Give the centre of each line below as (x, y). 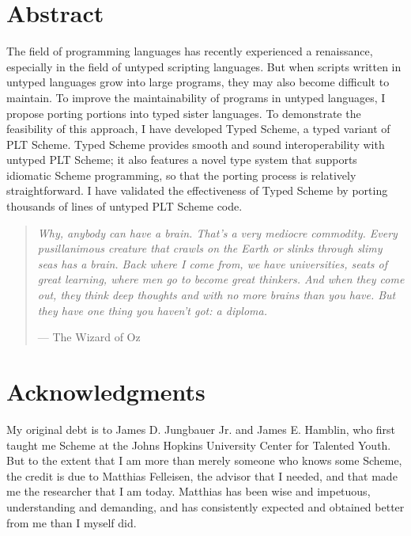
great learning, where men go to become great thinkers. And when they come (221, 279)
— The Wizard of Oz (89, 337)
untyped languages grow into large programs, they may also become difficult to (198, 82)
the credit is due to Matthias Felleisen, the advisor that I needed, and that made (202, 475)
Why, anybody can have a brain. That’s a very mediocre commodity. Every (217, 232)
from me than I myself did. (72, 522)
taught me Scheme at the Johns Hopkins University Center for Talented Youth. (199, 445)
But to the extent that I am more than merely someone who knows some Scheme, (204, 460)
